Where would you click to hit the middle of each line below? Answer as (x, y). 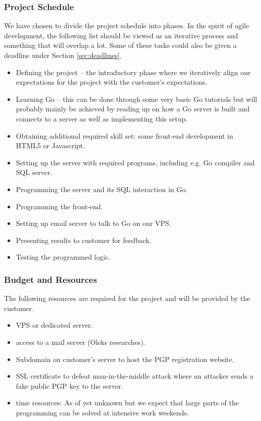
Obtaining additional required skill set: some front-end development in (124, 135)
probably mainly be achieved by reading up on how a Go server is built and (133, 109)
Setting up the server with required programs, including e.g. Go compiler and (135, 162)
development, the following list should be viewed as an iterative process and (121, 35)
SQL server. (34, 172)
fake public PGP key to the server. (69, 385)
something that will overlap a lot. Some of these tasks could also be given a (120, 45)
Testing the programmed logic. (63, 257)
